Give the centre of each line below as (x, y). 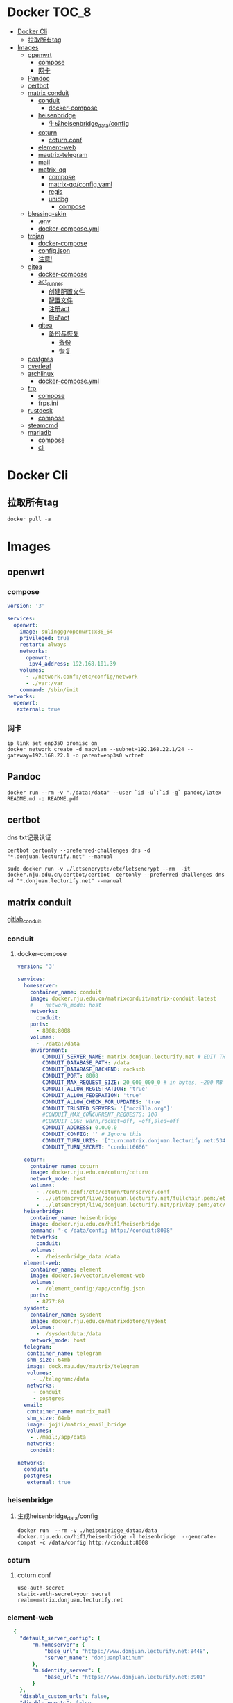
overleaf (40, 366)
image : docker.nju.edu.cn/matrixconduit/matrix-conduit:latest (123, 998)
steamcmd (43, 425)
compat (27, 1542)
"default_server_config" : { (60, 1638)
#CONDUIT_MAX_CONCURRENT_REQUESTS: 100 (100, 1115)
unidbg (58, 199)
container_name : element (66, 1269)
